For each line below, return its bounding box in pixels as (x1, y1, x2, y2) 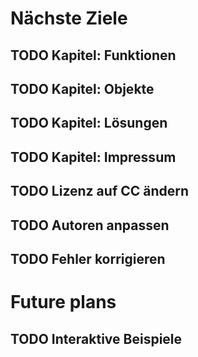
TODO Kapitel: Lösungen (10, 115, 168, 132)
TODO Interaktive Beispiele (10, 330, 183, 347)
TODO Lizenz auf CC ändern (10, 183, 190, 200)
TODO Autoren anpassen (10, 217, 170, 234)
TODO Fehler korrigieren (10, 250, 166, 267)
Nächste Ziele (10, 7, 128, 30)
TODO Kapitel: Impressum (10, 148, 177, 166)
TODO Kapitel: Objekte (10, 80, 155, 97)
